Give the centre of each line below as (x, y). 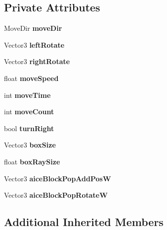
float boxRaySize (32, 161)
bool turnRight (29, 128)
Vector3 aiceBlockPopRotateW (56, 195)
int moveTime (27, 95)
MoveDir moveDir (33, 28)
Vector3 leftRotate (34, 44)
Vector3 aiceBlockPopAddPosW (58, 178)
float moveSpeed (31, 78)
